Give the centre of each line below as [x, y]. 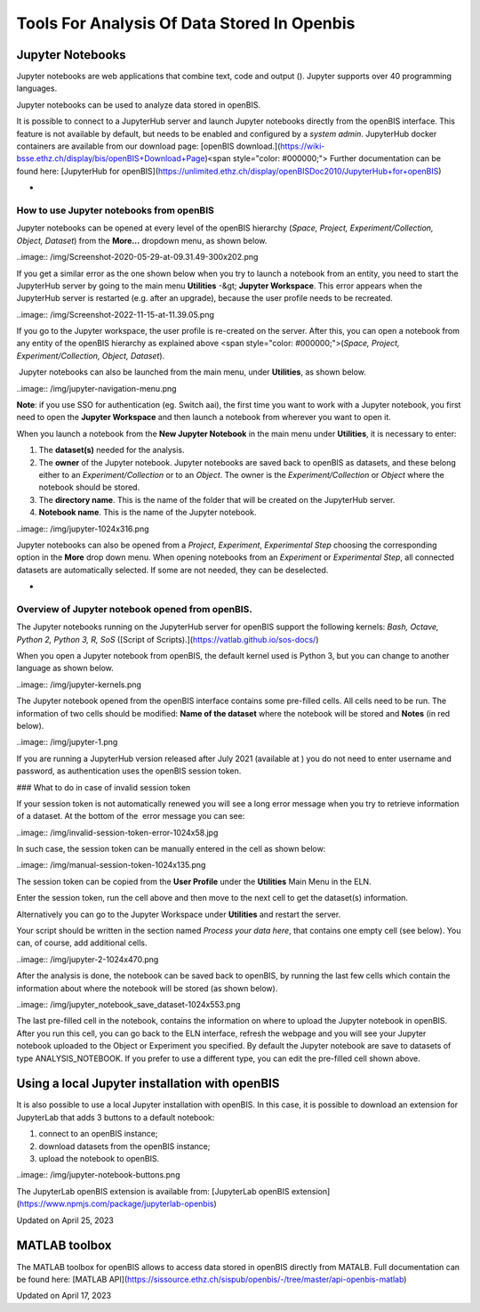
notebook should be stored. [89, 487]
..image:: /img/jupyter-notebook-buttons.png [98, 1175]
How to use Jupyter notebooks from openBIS [116, 210]
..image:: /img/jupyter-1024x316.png [83, 529]
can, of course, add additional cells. [82, 943]
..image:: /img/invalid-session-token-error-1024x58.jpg [117, 832]
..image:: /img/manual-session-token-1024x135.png [111, 865]
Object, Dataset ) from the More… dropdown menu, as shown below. [142, 240]
